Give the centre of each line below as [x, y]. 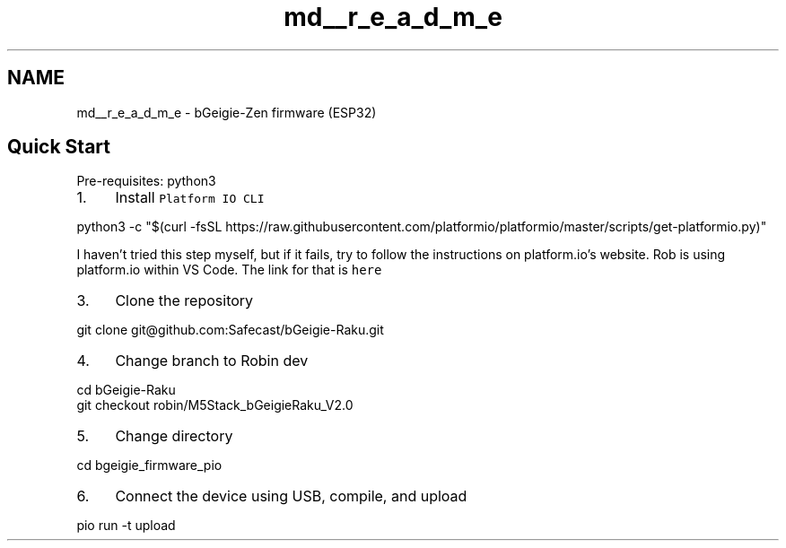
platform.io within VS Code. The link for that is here [229, 270]
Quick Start [59, 147]
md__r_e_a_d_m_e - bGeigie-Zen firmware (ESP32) [227, 112]
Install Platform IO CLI [190, 198]
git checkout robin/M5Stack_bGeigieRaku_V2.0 [215, 405]
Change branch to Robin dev [212, 361]
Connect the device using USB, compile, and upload [291, 496]
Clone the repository [184, 301]
